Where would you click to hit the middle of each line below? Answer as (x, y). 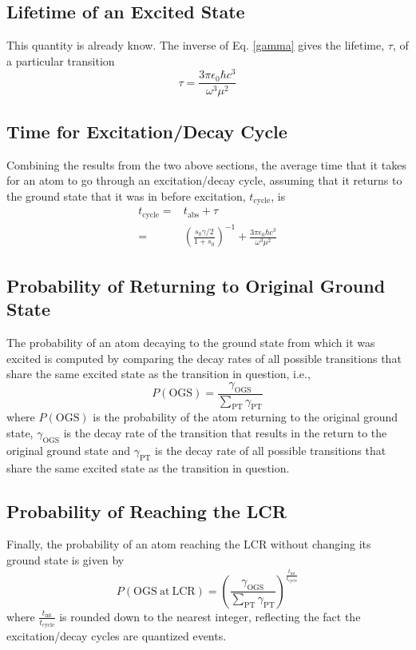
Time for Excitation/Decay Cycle (147, 131)
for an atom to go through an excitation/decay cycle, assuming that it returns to (204, 180)
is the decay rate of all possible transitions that (271, 450)
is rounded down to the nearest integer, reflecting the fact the (210, 616)
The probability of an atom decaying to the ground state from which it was (191, 342)
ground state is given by (65, 559)
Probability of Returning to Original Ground (196, 285)
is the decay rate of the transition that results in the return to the (225, 432)
